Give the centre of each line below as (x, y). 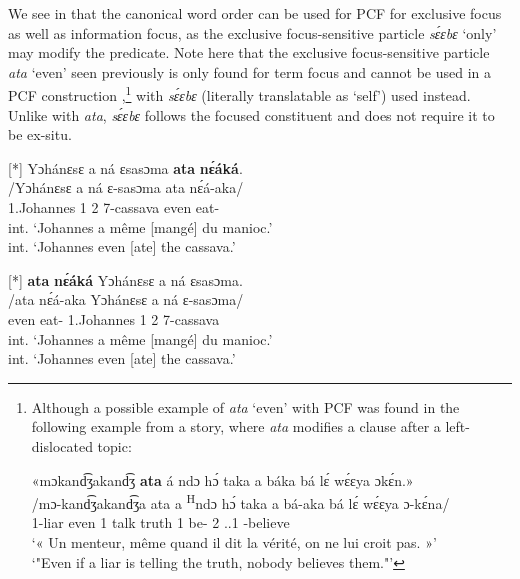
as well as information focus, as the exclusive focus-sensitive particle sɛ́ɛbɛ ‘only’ (252, 32)
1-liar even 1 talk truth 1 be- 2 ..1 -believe (160, 522)
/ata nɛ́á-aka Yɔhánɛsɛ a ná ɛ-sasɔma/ (126, 299)
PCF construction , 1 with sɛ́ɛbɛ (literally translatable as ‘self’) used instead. (239, 94)
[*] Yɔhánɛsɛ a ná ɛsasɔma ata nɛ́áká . (125, 167)
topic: (114, 445)
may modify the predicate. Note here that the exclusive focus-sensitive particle (249, 52)
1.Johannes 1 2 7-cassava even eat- (114, 207)
